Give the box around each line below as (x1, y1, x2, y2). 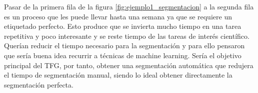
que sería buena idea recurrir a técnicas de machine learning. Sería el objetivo (4, 50, 241, 60)
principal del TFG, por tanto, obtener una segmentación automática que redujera (4, 60, 253, 70)
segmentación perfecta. (4, 79, 73, 90)
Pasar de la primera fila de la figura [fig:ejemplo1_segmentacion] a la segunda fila (4, 1, 254, 11)
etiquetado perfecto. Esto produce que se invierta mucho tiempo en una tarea (4, 21, 241, 31)
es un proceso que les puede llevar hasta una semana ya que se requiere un (4, 11, 232, 21)
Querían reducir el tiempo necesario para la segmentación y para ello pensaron (4, 40, 245, 51)
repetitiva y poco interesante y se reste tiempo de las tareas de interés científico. (4, 30, 249, 41)
